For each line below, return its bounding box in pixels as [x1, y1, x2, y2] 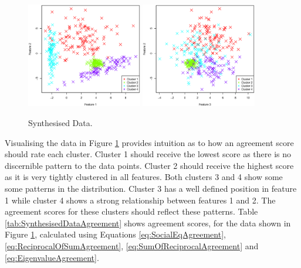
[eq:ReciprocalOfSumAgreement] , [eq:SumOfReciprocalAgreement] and [5, 239, 259, 252]
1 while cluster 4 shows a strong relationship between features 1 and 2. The [5, 194, 276, 206]
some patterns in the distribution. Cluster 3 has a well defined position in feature [5, 182, 297, 195]
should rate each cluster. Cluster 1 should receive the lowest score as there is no [5, 148, 292, 160]
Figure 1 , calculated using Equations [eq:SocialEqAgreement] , [5, 228, 226, 240]
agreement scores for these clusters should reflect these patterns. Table [5, 205, 258, 218]
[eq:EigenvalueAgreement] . [5, 251, 99, 263]
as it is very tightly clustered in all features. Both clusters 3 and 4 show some [5, 171, 283, 183]
